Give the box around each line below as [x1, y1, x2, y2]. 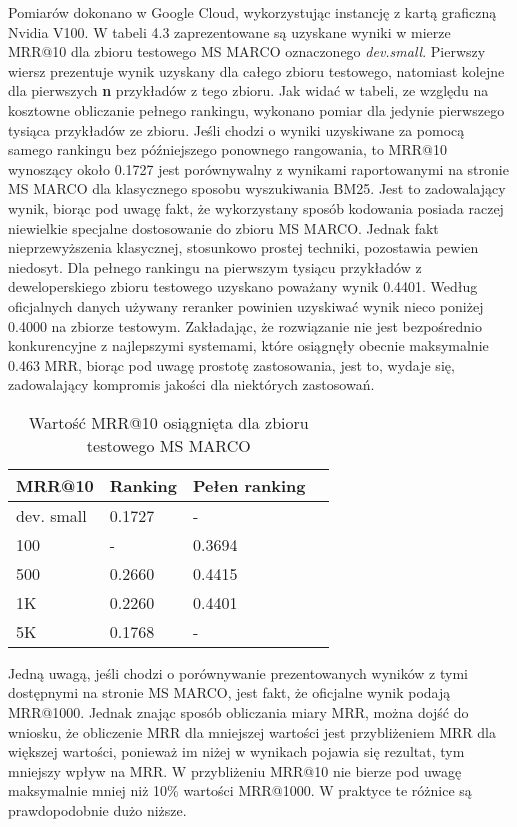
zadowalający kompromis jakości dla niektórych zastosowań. [8, 374, 375, 395]
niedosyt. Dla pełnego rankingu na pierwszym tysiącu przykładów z [8, 256, 422, 277]
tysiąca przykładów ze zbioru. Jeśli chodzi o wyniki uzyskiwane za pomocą [8, 119, 465, 140]
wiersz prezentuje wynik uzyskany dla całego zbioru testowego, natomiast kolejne [8, 60, 505, 81]
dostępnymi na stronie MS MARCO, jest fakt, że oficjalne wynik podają [8, 682, 451, 703]
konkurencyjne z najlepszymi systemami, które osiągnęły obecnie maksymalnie [8, 335, 489, 356]
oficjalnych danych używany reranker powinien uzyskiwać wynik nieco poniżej [8, 295, 484, 316]
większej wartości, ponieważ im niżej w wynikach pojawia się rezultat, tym [8, 741, 465, 762]
